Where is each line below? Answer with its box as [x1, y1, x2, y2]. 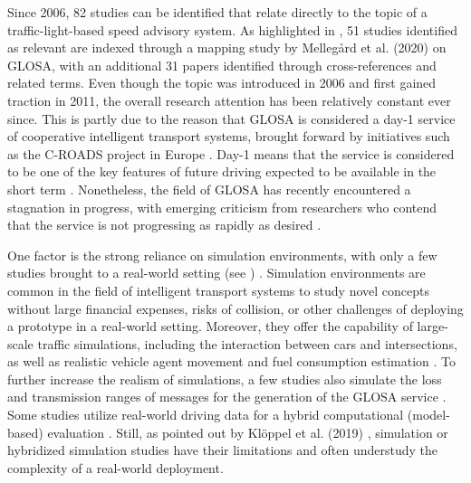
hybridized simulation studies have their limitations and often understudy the [7, 440, 438, 459]
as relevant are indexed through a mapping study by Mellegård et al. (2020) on [7, 38, 447, 57]
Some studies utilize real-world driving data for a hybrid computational [7, 405, 404, 424]
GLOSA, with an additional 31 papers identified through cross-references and [7, 55, 437, 74]
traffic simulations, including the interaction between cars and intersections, [37, 334, 457, 353]
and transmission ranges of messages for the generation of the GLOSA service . [7, 387, 447, 406]
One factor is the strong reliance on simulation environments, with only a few [7, 245, 437, 264]
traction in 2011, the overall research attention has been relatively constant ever [7, 90, 451, 109]
